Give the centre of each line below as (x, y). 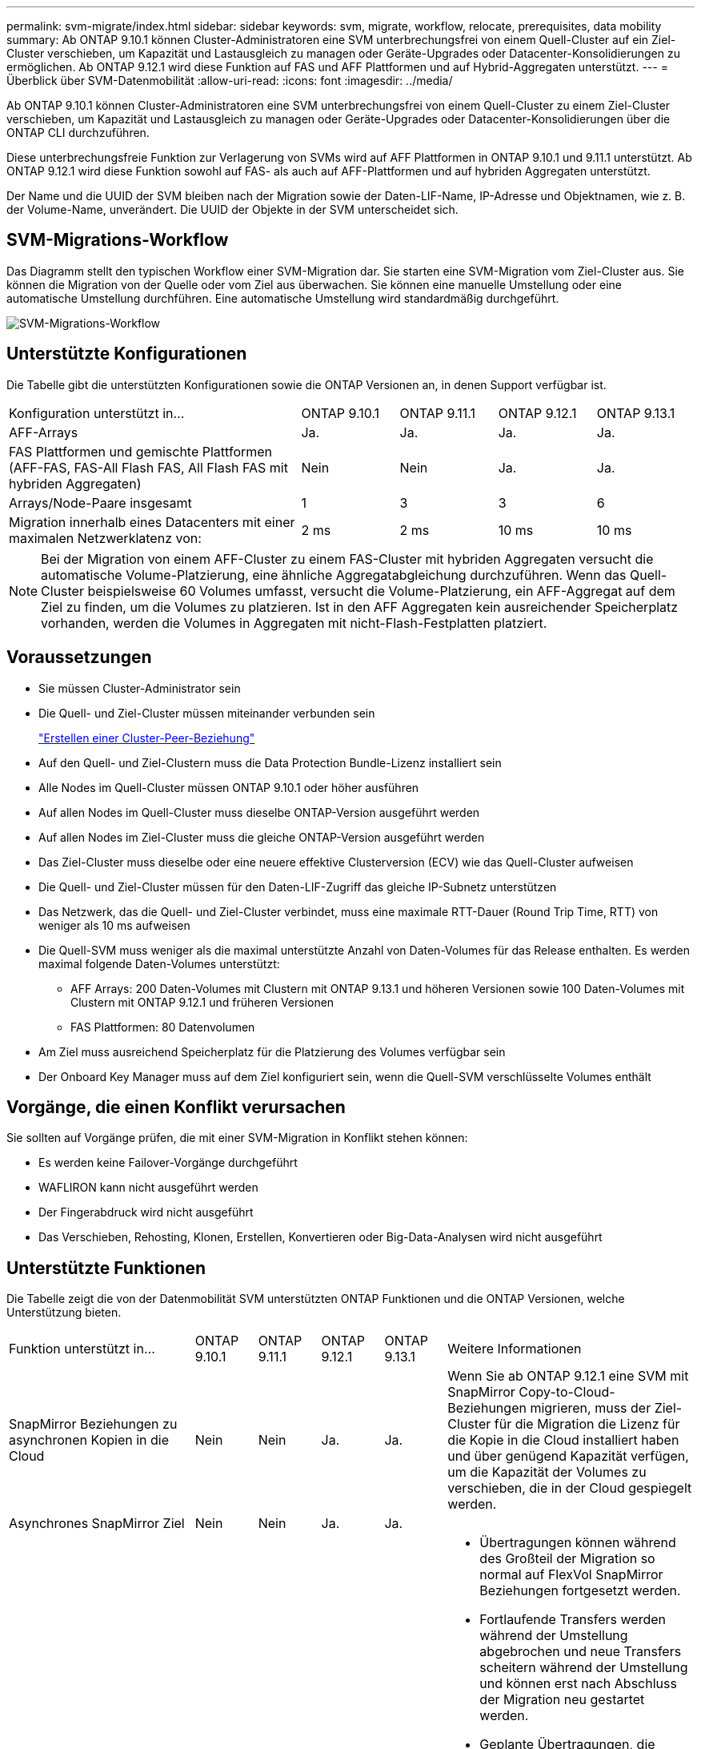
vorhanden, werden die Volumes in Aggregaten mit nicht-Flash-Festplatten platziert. (294, 623)
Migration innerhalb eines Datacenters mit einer (152, 522)
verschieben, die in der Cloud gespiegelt (570, 1488)
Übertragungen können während (578, 1543)
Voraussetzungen (79, 657)
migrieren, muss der (591, 1408)
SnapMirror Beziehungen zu (93, 1424)
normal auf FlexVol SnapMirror (571, 1575)
